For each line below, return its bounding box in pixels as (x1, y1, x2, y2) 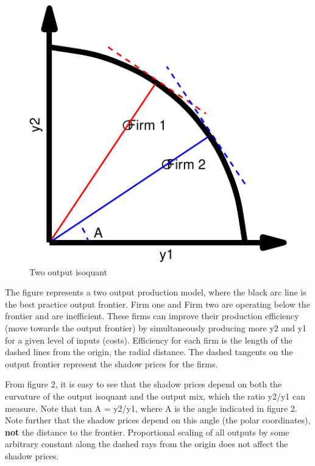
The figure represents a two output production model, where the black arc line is (5, 286, 306, 298)
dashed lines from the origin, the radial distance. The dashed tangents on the (5, 345, 293, 358)
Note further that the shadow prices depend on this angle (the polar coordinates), (5, 414, 311, 426)
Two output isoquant (29, 265, 108, 278)
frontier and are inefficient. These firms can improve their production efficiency (5, 309, 299, 322)
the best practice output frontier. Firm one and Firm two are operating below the (5, 297, 310, 310)
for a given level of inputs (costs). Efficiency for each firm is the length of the (5, 333, 292, 346)
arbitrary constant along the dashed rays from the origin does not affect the (5, 437, 288, 450)
